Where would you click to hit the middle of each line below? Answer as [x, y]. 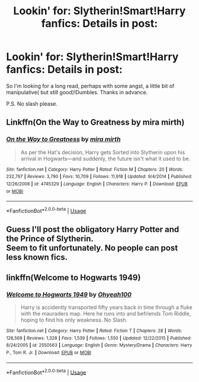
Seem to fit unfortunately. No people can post [92, 248]
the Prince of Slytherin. [50, 239]
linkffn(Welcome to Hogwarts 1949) [73, 277]
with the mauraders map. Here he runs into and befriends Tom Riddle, [106, 313]
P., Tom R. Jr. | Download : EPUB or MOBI [49, 352]
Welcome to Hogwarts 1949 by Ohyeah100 [69, 294]
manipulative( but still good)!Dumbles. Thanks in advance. [77, 92]
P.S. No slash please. [32, 104]
